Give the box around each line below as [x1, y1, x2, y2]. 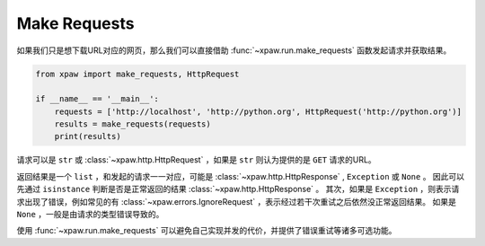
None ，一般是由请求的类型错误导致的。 [16, 209, 164, 220]
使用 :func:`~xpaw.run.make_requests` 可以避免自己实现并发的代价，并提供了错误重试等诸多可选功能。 [16, 225, 397, 236]
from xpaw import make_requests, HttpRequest [35, 68, 240, 79]
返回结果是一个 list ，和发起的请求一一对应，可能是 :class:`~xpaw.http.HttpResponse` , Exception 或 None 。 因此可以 [16, 171, 465, 181]
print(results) [54, 131, 121, 142]
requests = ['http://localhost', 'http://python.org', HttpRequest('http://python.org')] [54, 106, 463, 117]
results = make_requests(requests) [54, 119, 211, 129]
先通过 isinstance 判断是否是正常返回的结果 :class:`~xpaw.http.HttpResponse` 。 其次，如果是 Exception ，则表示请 [16, 184, 460, 195]
